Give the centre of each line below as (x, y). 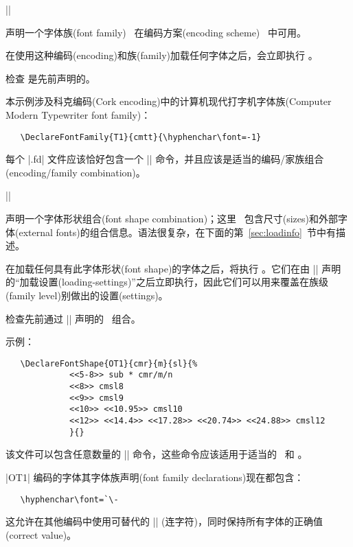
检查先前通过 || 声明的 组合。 (73, 318)
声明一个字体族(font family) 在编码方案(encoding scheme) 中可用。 (156, 32)
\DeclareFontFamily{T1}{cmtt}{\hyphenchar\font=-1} (141, 137)
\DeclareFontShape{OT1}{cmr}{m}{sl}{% (109, 363)
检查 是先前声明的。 (50, 78)
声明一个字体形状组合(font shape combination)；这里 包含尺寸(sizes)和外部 (172, 218)
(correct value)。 (41, 534)
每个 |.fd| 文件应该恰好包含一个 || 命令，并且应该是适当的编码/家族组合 (165, 159)
